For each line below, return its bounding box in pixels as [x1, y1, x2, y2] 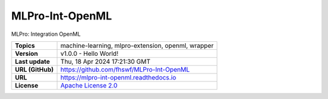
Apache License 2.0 [60, 81, 118, 89]
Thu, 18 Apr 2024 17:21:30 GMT [60, 57, 151, 66]
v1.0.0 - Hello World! [60, 49, 118, 58]
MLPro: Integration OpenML [11, 30, 81, 38]
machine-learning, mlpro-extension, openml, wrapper [60, 41, 214, 50]
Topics [15, 41, 35, 50]
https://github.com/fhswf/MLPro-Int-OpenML [60, 65, 190, 73]
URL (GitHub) [15, 65, 54, 73]
